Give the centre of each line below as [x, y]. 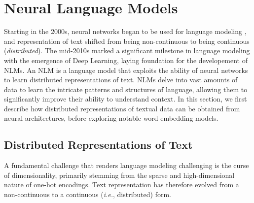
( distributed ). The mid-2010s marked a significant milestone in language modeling [127, 51]
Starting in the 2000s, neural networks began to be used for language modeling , [125, 31]
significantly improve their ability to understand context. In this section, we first [126, 99]
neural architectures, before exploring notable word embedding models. [111, 118]
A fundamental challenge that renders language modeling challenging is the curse [127, 165]
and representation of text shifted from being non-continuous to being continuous [127, 41]
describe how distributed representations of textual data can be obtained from [122, 108]
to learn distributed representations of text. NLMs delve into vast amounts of [121, 80]
